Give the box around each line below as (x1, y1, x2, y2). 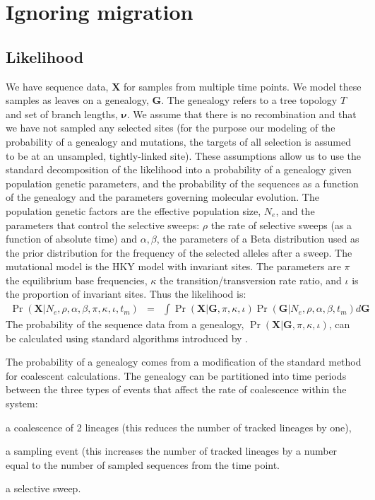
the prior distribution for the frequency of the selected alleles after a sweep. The (6, 245, 352, 260)
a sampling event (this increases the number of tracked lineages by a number (6, 443, 338, 458)
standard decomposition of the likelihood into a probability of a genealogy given (6, 162, 352, 177)
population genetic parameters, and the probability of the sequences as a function (6, 175, 359, 190)
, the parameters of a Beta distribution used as (156, 231, 359, 246)
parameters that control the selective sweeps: (6, 217, 200, 232)
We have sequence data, (6, 79, 109, 93)
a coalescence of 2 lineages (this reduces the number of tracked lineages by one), (6, 419, 352, 434)
